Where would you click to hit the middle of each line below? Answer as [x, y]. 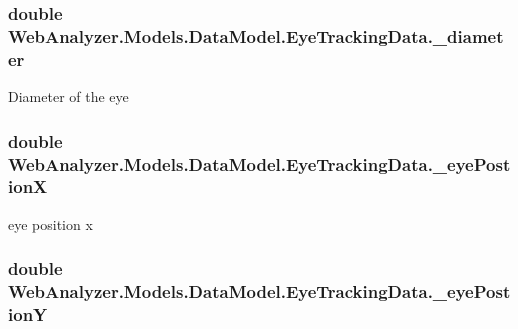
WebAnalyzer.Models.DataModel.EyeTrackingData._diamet [256, 35]
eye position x [50, 223]
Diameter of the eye [68, 96]
